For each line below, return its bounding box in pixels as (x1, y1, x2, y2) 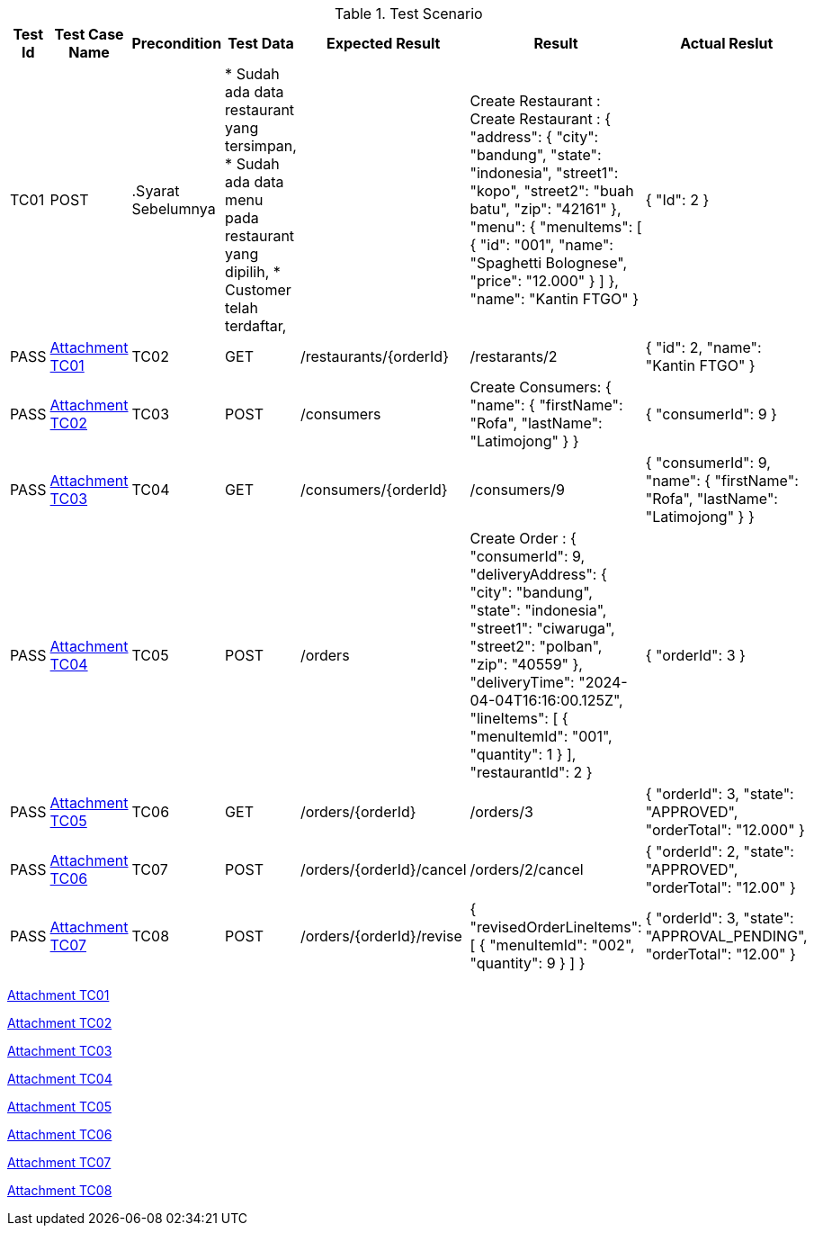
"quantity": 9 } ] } (470, 954, 586, 972)
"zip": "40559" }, (470, 655, 583, 673)
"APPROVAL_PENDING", (645, 927, 808, 945)
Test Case (54, 25, 124, 43)
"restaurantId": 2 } (470, 763, 593, 781)
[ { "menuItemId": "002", (470, 936, 635, 954)
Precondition (131, 34, 222, 52)
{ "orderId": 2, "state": (645, 842, 794, 860)
